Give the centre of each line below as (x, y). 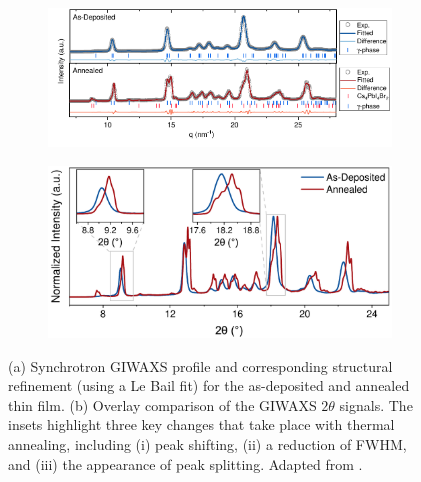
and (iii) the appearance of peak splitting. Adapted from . (185, 463)
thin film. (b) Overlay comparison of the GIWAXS (162, 404)
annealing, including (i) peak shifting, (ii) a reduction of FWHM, (207, 444)
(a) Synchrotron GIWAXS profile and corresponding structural (200, 365)
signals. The (376, 404)
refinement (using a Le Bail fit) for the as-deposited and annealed (209, 385)
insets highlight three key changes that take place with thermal (201, 424)
